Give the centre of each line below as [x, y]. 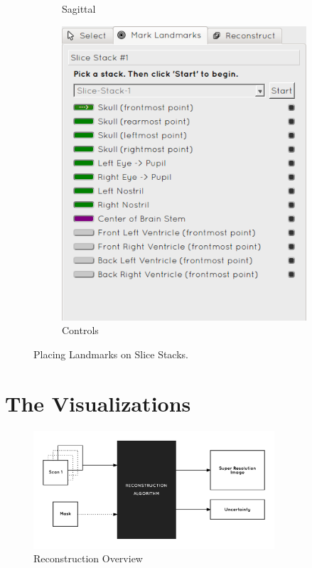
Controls [80, 330]
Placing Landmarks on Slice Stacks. [111, 354]
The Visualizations [98, 403]
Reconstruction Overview [88, 558]
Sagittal [79, 9]
